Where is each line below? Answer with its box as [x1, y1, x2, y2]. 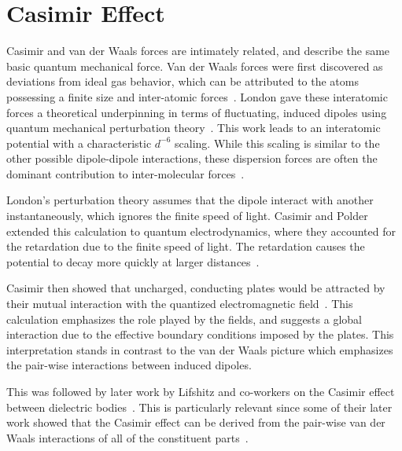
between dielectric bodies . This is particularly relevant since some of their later [6, 398, 393, 415]
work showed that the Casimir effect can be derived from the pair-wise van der [6, 414, 385, 431]
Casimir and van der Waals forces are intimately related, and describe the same [6, 42, 390, 59]
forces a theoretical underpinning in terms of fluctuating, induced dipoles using [6, 104, 387, 120]
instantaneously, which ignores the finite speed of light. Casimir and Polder [6, 207, 368, 224]
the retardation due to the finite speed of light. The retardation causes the [6, 238, 365, 255]
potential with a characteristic [6, 134, 152, 151]
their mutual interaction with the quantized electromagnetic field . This [6, 295, 353, 312]
